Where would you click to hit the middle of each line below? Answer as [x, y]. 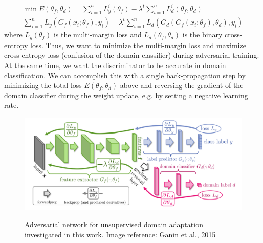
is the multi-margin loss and [97, 35]
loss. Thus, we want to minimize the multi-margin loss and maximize [138, 45]
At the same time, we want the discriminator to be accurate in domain [115, 65]
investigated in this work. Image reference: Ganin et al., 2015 [120, 234]
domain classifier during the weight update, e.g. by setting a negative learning [126, 95]
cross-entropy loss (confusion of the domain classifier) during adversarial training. [132, 55]
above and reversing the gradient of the [182, 85]
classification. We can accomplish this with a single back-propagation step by [125, 75]
